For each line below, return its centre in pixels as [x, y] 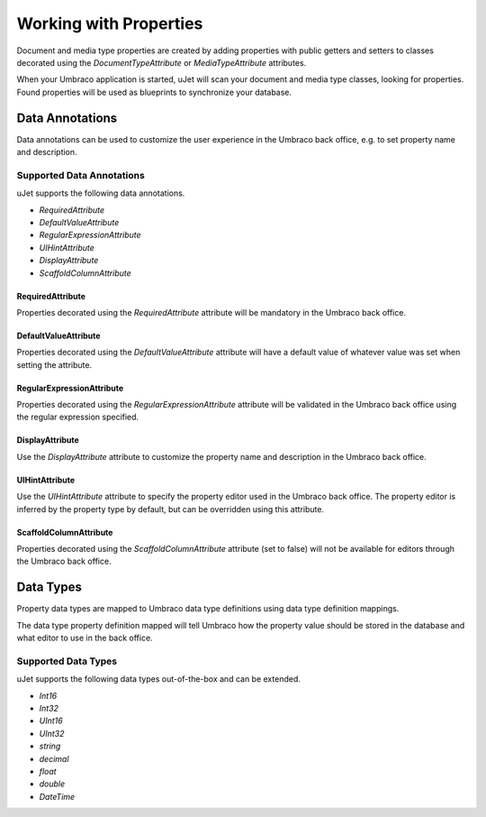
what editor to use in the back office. [85, 638]
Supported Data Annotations [81, 175]
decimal [54, 758]
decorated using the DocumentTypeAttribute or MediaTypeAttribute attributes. [162, 62]
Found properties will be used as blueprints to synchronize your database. [154, 92]
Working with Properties [110, 23]
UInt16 [51, 721]
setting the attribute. [54, 364]
